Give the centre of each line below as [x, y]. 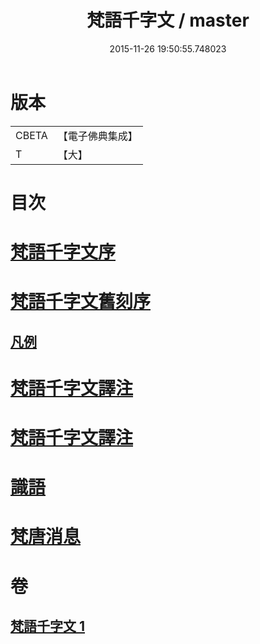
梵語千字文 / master [168, 20]
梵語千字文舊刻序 [81, 302]
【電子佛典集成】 [97, 136]
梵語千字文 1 [48, 626]
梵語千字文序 [63, 252]
